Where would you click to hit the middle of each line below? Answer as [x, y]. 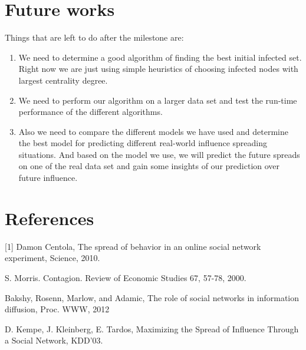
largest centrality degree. [63, 80]
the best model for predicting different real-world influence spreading [143, 143]
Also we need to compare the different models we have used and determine [154, 131]
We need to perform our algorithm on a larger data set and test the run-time [158, 100]
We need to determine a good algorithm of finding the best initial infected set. [160, 57]
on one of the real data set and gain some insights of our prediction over [149, 166]
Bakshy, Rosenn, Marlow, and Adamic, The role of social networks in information [152, 297]
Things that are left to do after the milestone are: [94, 37]
